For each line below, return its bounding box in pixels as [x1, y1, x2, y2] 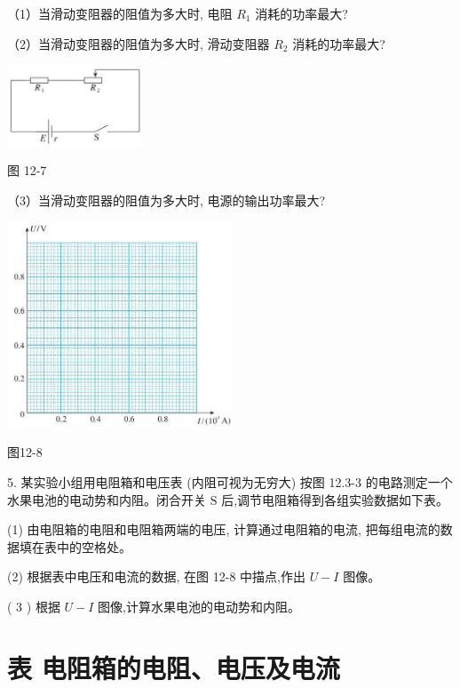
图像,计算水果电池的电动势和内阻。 [98, 597, 300, 616]
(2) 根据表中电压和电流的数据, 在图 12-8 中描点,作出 [7, 567, 305, 586]
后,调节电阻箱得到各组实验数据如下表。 [221, 490, 449, 508]
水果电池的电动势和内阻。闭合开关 [7, 490, 206, 508]
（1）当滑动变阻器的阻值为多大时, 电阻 [7, 4, 233, 22]
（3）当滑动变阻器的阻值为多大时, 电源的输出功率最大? [7, 190, 326, 209]
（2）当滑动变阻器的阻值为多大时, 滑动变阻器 [7, 34, 270, 52]
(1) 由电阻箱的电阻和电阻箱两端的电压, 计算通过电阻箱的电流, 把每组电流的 [7, 520, 440, 539]
